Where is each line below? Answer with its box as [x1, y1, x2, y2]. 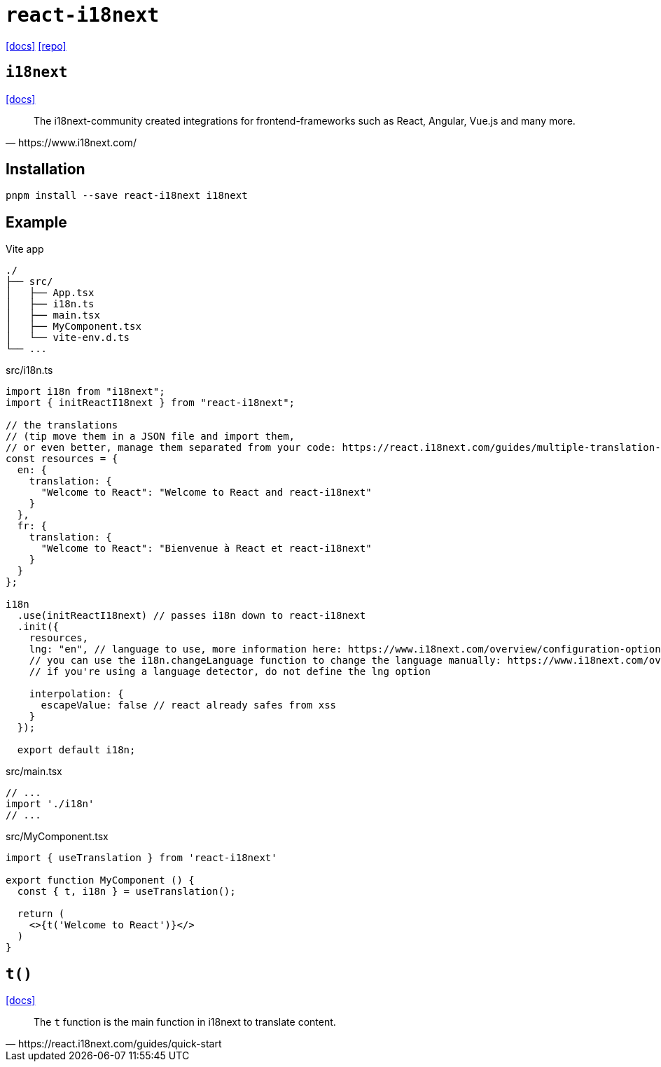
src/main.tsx [6, 765, 62, 778]
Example [6, 213, 67, 231]
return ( [17, 908, 65, 920]
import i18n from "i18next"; [6, 386, 165, 398]
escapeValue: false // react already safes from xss [41, 699, 337, 711]
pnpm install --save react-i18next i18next [6, 190, 248, 202]
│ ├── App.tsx [6, 287, 95, 299]
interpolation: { [29, 688, 124, 700]
